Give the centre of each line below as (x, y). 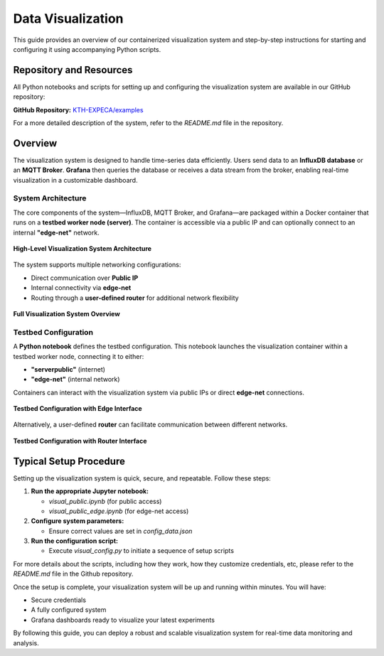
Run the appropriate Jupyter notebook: (90, 491)
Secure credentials (59, 600)
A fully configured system (69, 610)
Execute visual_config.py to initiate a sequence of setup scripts (142, 551)
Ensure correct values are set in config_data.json (121, 531)
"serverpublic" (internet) (68, 369)
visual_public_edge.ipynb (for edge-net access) (119, 511)
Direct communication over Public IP (85, 278)
